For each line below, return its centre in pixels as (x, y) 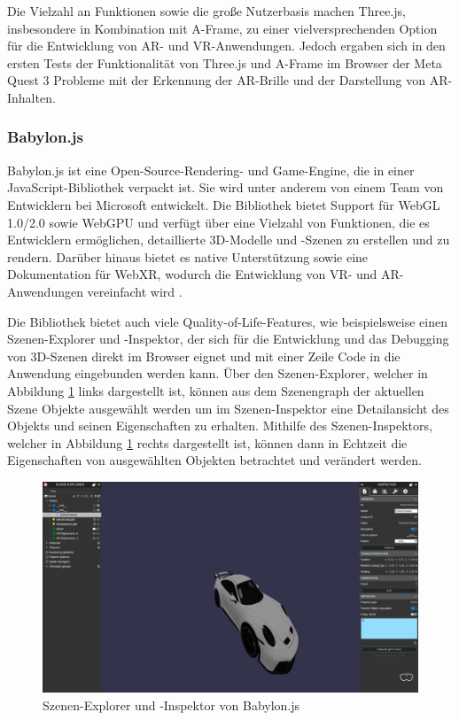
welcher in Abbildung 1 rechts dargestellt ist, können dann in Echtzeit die (207, 442)
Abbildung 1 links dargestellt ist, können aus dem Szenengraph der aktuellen (216, 390)
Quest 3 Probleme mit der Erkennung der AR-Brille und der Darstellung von (216, 80)
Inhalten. (31, 97)
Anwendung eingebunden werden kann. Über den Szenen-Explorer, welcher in (218, 373)
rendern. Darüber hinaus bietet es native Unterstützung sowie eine (188, 256)
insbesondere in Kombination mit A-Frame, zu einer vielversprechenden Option (222, 28)
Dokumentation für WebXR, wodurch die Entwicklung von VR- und (192, 274)
